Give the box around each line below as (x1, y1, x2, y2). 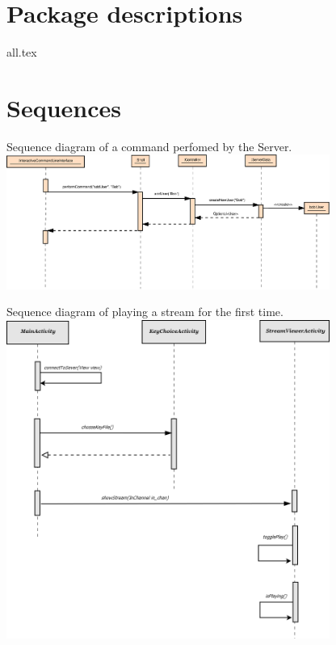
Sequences (6, 91, 121, 124)
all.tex (6, 44, 37, 61)
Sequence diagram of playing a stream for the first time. (6, 303, 283, 320)
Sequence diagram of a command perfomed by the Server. (6, 137, 292, 154)
